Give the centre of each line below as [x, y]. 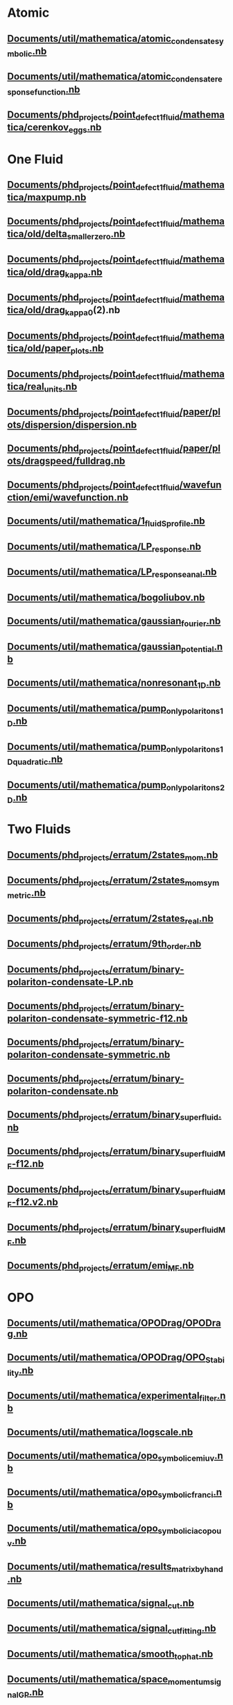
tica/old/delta [37, 233]
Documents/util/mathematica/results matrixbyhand [115, 1568]
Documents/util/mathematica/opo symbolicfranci [110, 1493]
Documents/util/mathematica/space [88, 1680]
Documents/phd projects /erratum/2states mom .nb [113, 856]
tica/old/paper [39, 348]
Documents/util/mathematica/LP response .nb [104, 547]
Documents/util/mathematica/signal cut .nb [101, 1604]
